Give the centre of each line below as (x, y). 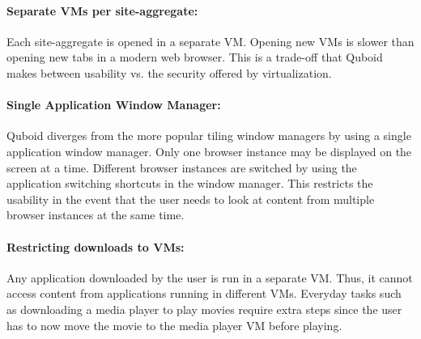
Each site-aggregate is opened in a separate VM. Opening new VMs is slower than (210, 41)
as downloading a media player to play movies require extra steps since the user (204, 309)
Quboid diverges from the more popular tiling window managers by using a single (209, 136)
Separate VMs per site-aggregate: (102, 10)
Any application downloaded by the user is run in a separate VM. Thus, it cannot (210, 277)
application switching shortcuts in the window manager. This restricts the (190, 183)
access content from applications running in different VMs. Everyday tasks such (204, 293)
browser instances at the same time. (96, 215)
